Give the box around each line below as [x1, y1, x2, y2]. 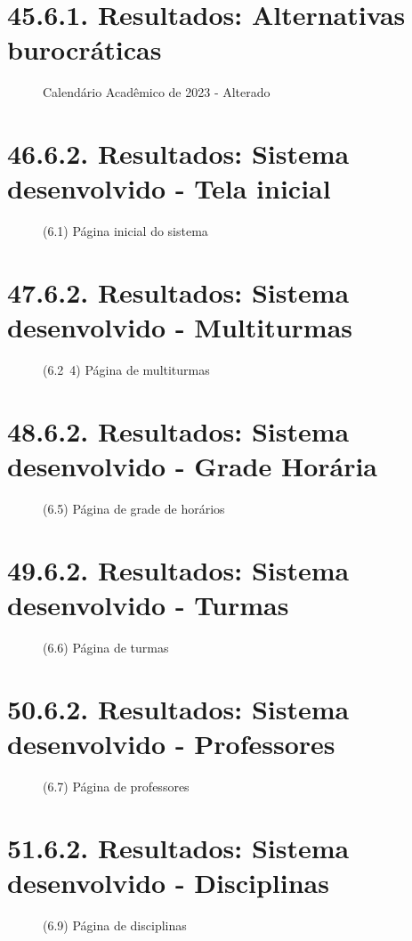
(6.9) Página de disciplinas [43, 915, 187, 934]
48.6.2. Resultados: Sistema [7, 412, 350, 449]
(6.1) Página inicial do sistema [43, 222, 208, 240]
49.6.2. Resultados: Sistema [7, 551, 350, 588]
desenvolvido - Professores [7, 725, 335, 761]
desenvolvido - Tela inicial [7, 170, 331, 207]
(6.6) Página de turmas [43, 637, 169, 656]
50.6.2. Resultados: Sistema [7, 690, 350, 726]
